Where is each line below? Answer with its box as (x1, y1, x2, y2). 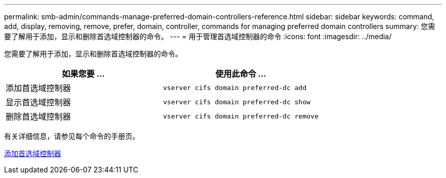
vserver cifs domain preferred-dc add (163, 83, 307, 92)
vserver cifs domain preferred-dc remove (163, 112, 319, 120)
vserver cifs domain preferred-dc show (163, 98, 311, 106)
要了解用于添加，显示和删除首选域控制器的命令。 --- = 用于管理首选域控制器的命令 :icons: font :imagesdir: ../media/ (4, 32, 392, 41)
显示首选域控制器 (6, 97, 71, 107)
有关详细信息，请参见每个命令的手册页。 (4, 132, 140, 140)
